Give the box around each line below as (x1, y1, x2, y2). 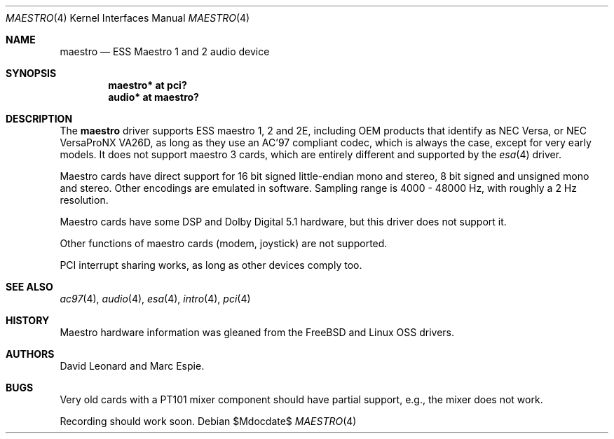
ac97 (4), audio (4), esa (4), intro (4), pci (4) (60, 293, 251, 305)
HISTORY (6, 314, 50, 326)
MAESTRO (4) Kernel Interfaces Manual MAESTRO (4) (6, 12, 250, 24)
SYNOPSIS (6, 67, 57, 79)
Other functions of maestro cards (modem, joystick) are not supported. (60, 237, 388, 249)
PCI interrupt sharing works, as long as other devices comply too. (60, 259, 362, 271)
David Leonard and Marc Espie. (60, 360, 205, 372)
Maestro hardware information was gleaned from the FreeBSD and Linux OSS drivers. (60, 326, 455, 338)
